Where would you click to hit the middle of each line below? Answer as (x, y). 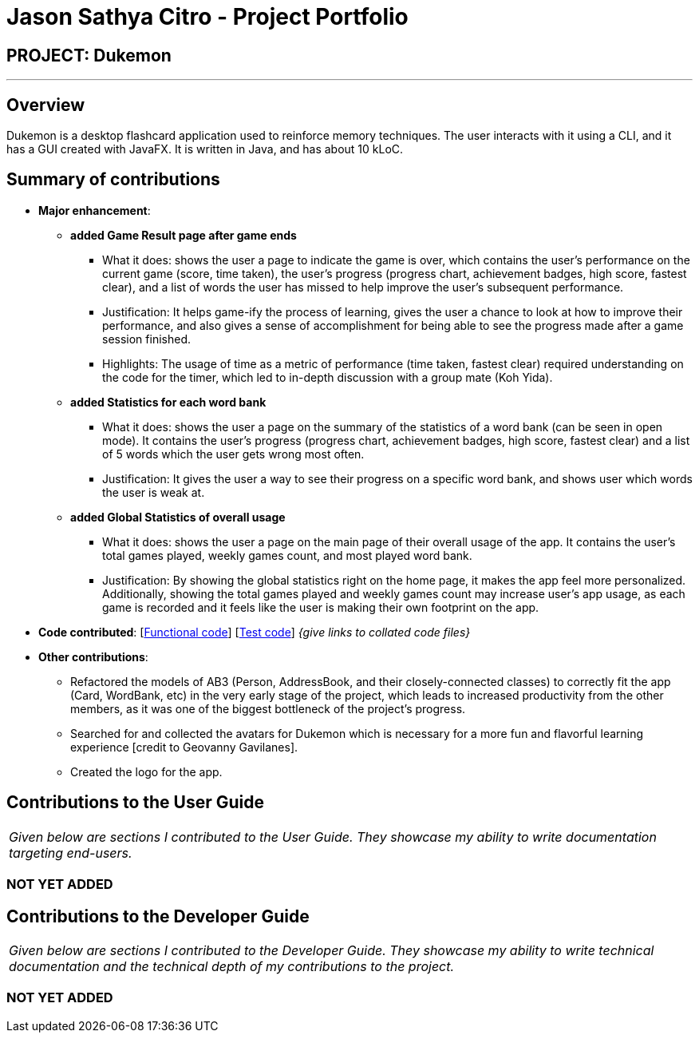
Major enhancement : (95, 210)
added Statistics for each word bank (168, 402)
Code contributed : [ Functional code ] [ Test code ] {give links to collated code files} (255, 632)
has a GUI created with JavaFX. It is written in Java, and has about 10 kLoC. (205, 149)
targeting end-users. (71, 853)
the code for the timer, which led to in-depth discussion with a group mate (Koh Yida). (328, 377)
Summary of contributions (113, 180)
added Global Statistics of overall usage (178, 517)
